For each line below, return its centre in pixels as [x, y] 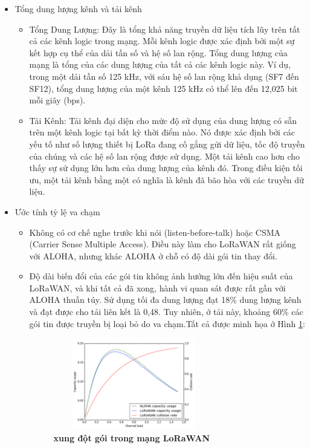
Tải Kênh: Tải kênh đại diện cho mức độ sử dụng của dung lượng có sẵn [163, 120]
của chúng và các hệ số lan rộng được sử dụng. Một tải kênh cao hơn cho [164, 156]
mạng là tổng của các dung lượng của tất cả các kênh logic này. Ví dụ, [160, 64]
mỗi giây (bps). [57, 100]
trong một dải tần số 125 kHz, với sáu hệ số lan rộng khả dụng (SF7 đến [164, 76]
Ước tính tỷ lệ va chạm [57, 211]
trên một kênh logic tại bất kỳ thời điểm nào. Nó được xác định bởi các [162, 132]
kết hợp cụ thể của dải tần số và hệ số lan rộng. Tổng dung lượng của [158, 52]
